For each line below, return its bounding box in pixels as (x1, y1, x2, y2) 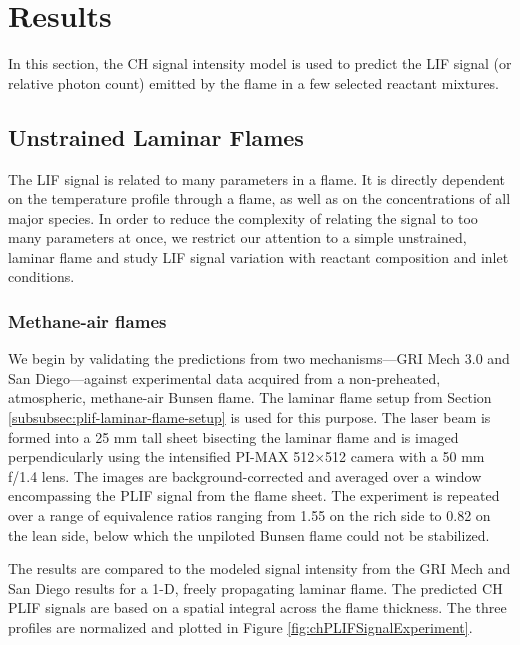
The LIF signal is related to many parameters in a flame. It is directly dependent (8, 168, 506, 189)
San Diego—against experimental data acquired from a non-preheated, (8, 367, 441, 388)
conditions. (8, 266, 75, 287)
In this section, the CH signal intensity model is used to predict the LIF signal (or (8, 53, 512, 74)
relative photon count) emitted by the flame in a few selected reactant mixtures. (8, 72, 500, 93)
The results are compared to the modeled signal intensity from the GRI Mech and (8, 558, 511, 579)
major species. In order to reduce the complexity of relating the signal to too (8, 207, 478, 228)
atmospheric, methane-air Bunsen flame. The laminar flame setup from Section (8, 387, 492, 408)
